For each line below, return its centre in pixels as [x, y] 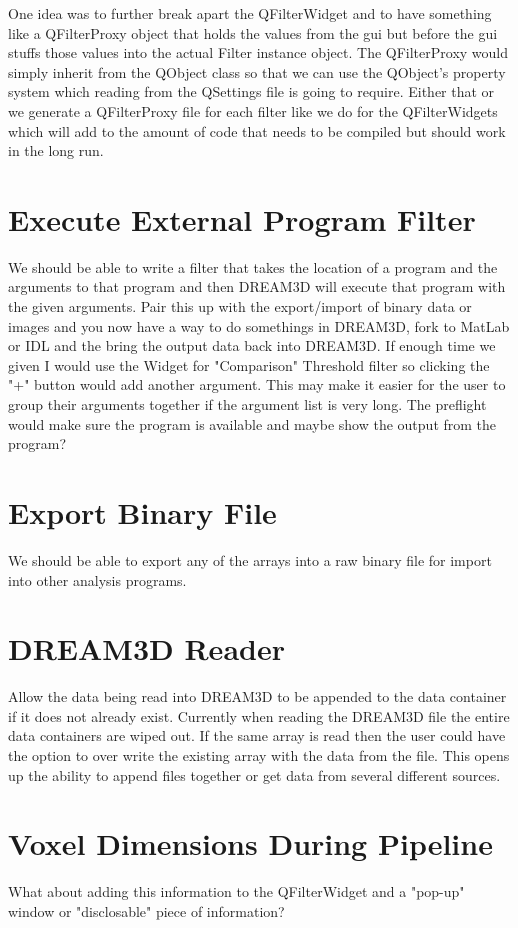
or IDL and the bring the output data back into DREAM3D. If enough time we [252, 345]
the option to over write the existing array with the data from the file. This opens [259, 755]
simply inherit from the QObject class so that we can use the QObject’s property [257, 71]
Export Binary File [142, 512]
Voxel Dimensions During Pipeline [250, 843]
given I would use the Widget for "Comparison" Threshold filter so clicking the [249, 364]
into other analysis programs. [97, 579]
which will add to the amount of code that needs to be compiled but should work [257, 130]
